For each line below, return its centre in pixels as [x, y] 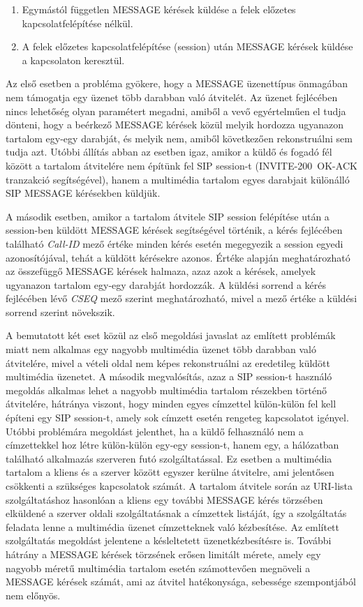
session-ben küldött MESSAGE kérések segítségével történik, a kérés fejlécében [174, 230]
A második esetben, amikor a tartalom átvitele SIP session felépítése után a [168, 216]
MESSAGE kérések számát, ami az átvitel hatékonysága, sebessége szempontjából [181, 582]
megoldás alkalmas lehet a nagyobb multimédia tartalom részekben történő [166, 390]
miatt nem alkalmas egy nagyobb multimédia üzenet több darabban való [161, 349]
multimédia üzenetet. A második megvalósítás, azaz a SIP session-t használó [169, 376]
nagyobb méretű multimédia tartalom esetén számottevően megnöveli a [158, 568]
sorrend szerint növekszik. [60, 312]
